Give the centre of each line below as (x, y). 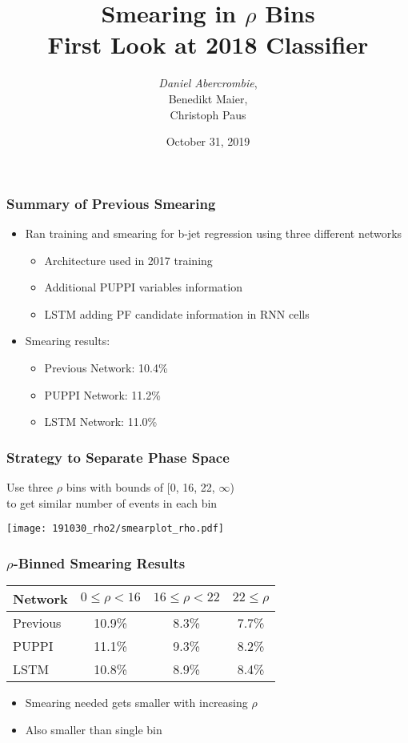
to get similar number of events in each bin (112, 502)
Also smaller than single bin (94, 729)
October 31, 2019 (208, 141)
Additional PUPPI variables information (143, 287)
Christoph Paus (208, 114)
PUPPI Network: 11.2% (102, 394)
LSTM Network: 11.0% (101, 422)
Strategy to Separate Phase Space (118, 457)
